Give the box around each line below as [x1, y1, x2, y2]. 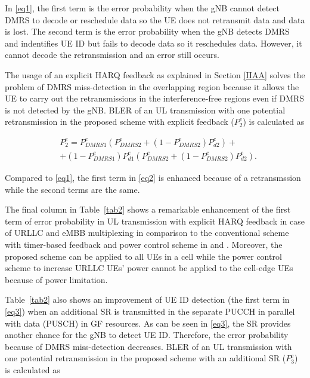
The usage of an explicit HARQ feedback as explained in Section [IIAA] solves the [5, 68, 305, 81]
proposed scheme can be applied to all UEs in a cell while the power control [5, 250, 282, 262]
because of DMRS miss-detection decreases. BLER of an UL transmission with [5, 340, 292, 352]
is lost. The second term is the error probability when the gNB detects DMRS [5, 25, 290, 38]
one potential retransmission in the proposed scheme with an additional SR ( [5, 352, 286, 364]
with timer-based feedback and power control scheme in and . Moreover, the [5, 238, 283, 250]
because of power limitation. [5, 273, 108, 285]
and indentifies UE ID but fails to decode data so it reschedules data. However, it [5, 36, 302, 49]
